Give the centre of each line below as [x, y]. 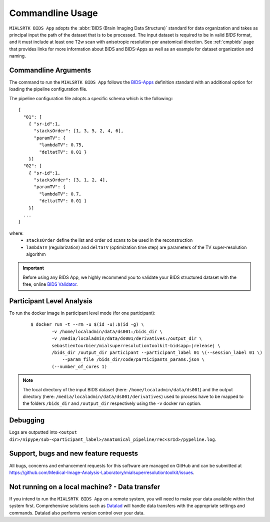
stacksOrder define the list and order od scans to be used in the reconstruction [109, 240]
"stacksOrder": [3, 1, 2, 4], [71, 180]
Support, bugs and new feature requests [74, 454]
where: [16, 233]
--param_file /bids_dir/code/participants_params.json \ [133, 360]
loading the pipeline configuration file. [48, 89]
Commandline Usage [54, 13]
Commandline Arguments [50, 70]
